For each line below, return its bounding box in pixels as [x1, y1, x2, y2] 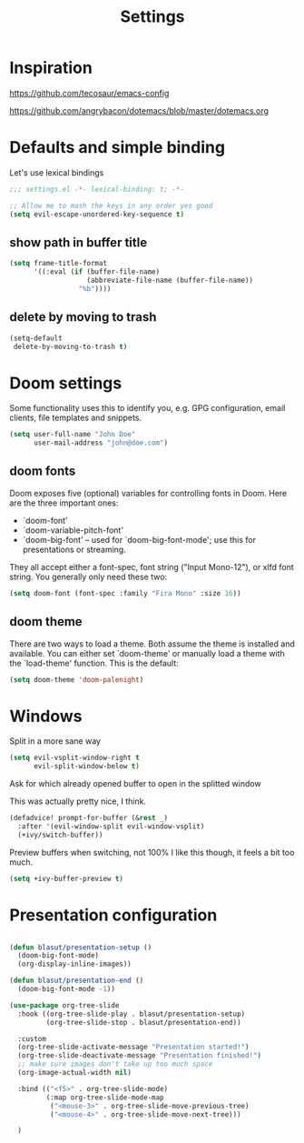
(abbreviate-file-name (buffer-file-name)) [86, 276, 254, 286]
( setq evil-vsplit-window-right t [9, 753, 141, 763]
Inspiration [9, 57, 93, 78]
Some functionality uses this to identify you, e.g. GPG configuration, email [9, 403, 286, 414]
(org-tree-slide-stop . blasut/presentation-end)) [45, 1018, 242, 1027]
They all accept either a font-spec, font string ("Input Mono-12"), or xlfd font [9, 561, 295, 572]
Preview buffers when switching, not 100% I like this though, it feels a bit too [9, 847, 295, 857]
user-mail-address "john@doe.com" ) [33, 438, 169, 447]
